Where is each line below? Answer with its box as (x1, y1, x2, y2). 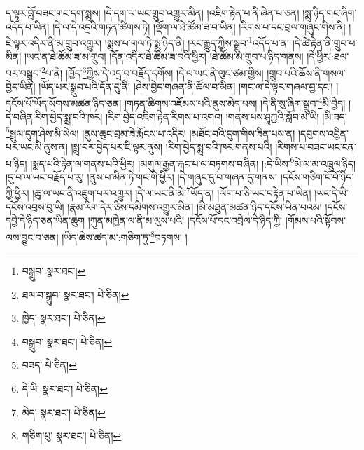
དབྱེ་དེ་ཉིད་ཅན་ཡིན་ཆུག (6, 213, 85, 228)
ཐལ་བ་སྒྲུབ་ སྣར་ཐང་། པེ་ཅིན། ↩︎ (22, 287, 129, 301)
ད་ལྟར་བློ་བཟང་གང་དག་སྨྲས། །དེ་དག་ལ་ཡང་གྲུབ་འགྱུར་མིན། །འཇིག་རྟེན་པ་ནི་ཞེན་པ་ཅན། (6, 6, 300, 20)
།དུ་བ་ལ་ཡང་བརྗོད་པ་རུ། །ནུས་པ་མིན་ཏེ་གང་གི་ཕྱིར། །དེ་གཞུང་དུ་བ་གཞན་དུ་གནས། (6, 169, 278, 184)
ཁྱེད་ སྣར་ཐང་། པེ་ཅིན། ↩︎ (22, 311, 106, 325)
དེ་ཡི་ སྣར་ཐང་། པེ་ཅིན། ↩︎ (22, 381, 108, 396)
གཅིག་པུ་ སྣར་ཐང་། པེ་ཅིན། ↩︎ (22, 428, 122, 443)
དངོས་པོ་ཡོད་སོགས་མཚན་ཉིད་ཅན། (6, 95, 122, 110)
